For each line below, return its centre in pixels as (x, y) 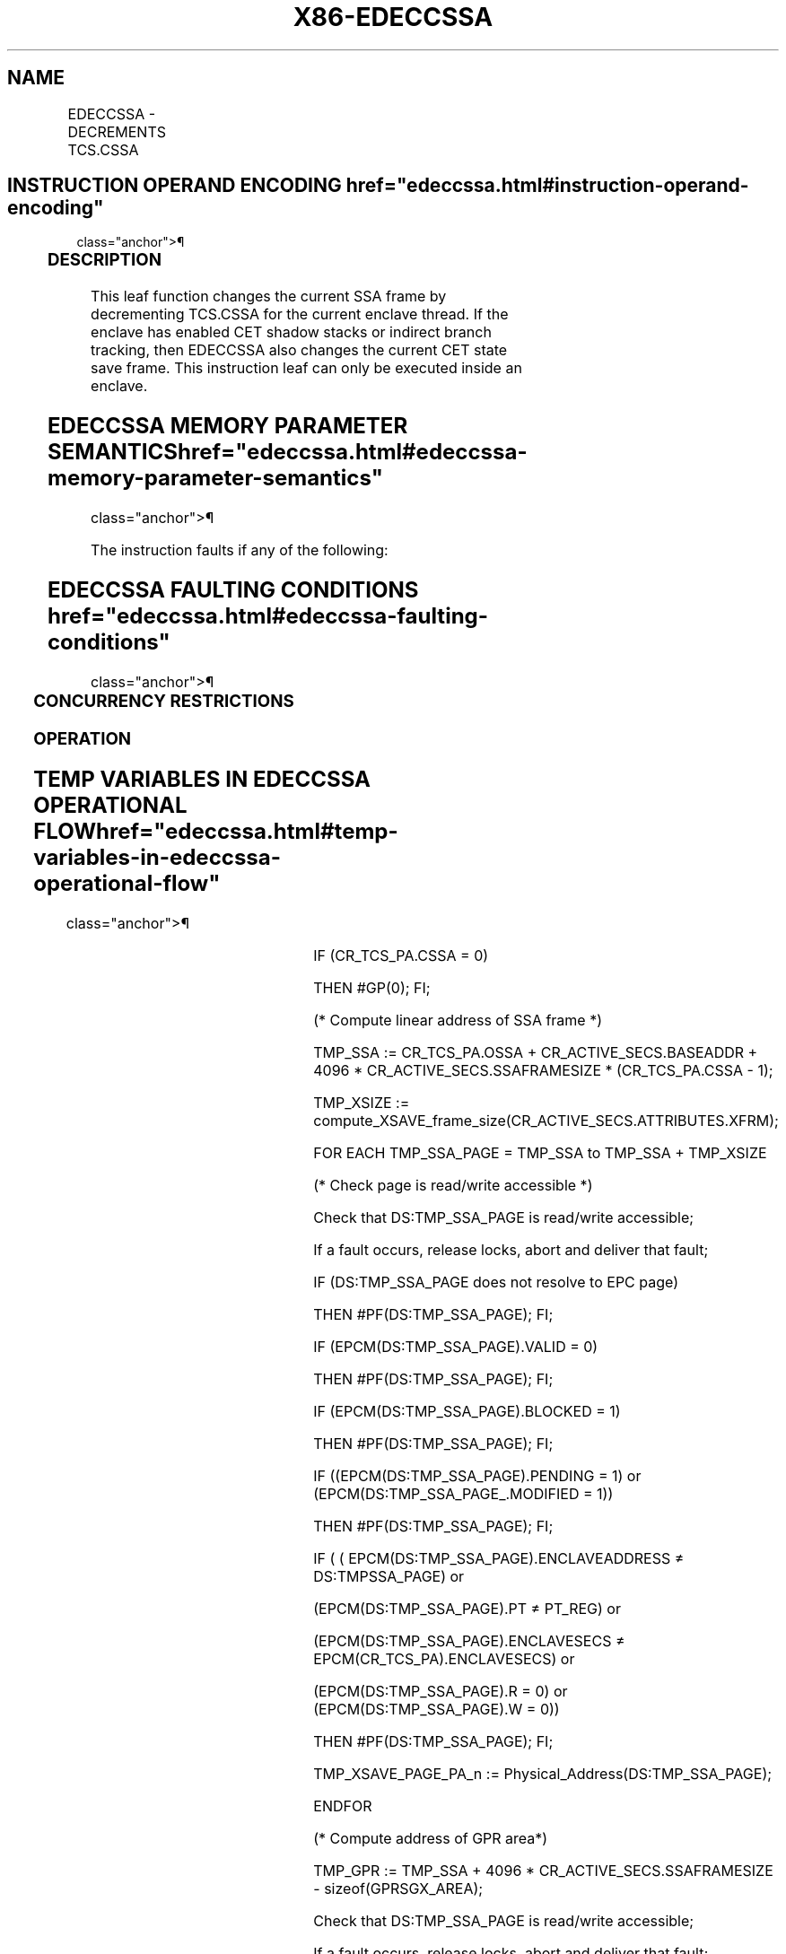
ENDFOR (343, 1806)
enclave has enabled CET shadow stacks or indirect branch (291, 332)
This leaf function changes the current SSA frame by (269, 297)
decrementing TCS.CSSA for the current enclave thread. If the (300, 314)
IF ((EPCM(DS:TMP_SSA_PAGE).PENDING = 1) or (477, 1476)
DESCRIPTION (104, 260)
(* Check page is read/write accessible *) (453, 1186)
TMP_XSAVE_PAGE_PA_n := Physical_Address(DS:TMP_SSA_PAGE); (543, 1774)
